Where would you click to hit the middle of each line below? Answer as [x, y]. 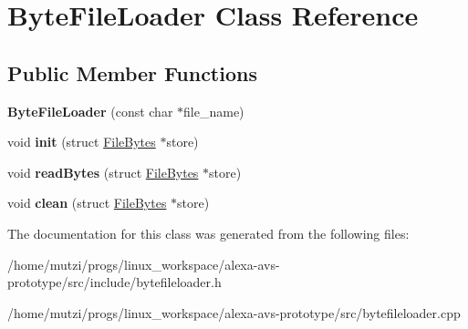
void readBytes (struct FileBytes [103, 172]
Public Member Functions [132, 72]
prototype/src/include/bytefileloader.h [114, 282]
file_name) [214, 111]
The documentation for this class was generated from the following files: [208, 233]
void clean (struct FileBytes [87, 203]
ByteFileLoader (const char [90, 111]
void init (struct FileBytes [82, 142]
